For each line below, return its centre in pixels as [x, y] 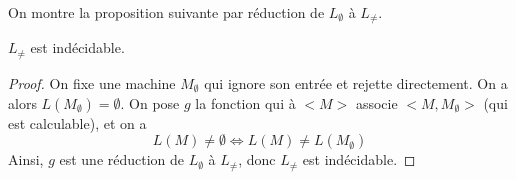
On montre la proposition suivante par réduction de [166, 12]
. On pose [150, 102]
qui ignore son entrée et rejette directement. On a [356, 82]
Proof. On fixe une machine [92, 82]
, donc [257, 159]
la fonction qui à [245, 102]
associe [376, 102]
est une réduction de [122, 159]
